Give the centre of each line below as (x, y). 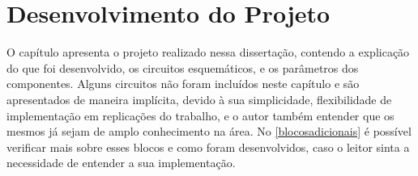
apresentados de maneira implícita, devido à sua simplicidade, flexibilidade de (199, 99)
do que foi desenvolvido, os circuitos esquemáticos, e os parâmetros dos (183, 67)
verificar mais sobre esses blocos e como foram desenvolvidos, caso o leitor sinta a (208, 147)
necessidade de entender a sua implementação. (121, 163)
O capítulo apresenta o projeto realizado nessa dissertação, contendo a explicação (208, 52)
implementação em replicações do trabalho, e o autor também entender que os (200, 115)
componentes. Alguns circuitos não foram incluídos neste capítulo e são (183, 84)
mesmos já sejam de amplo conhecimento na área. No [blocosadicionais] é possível (209, 131)
